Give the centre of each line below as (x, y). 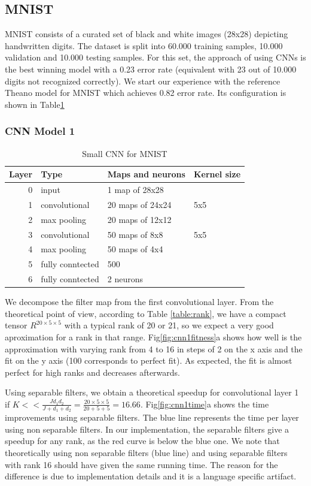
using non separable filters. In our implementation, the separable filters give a (147, 429)
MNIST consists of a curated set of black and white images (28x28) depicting (147, 34)
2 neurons (125, 279)
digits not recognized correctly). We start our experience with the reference (143, 81)
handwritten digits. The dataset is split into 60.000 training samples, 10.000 (144, 45)
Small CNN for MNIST (125, 153)
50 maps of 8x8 (135, 234)
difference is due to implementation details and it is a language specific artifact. (151, 476)
